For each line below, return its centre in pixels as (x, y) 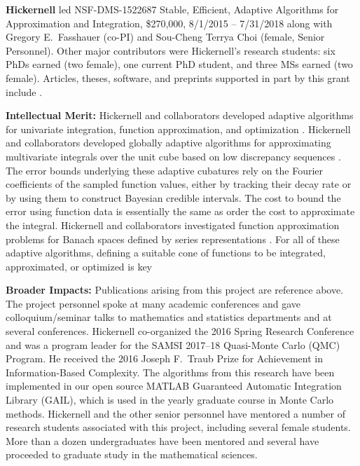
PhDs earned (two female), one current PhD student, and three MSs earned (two (179, 64)
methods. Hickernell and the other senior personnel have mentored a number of (176, 413)
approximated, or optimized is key (79, 266)
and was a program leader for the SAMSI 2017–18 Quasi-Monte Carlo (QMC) (173, 344)
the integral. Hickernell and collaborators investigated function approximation (173, 225)
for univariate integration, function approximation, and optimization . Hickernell (178, 129)
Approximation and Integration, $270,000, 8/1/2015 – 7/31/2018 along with (169, 23)
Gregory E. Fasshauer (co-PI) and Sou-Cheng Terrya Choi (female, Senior (165, 37)
